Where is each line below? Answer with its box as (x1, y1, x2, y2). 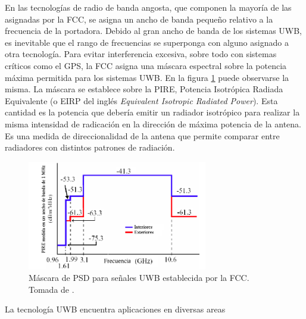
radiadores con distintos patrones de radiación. (5, 141, 175, 154)
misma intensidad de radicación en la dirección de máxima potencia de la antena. (5, 117, 301, 130)
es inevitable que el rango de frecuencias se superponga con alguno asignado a (5, 36, 289, 48)
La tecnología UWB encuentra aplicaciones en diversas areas (5, 303, 226, 315)
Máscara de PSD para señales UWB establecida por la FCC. (29, 271, 249, 284)
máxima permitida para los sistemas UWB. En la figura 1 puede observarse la (5, 71, 289, 83)
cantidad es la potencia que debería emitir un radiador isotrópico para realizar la (5, 106, 300, 118)
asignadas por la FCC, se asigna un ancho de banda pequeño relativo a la (5, 12, 273, 25)
